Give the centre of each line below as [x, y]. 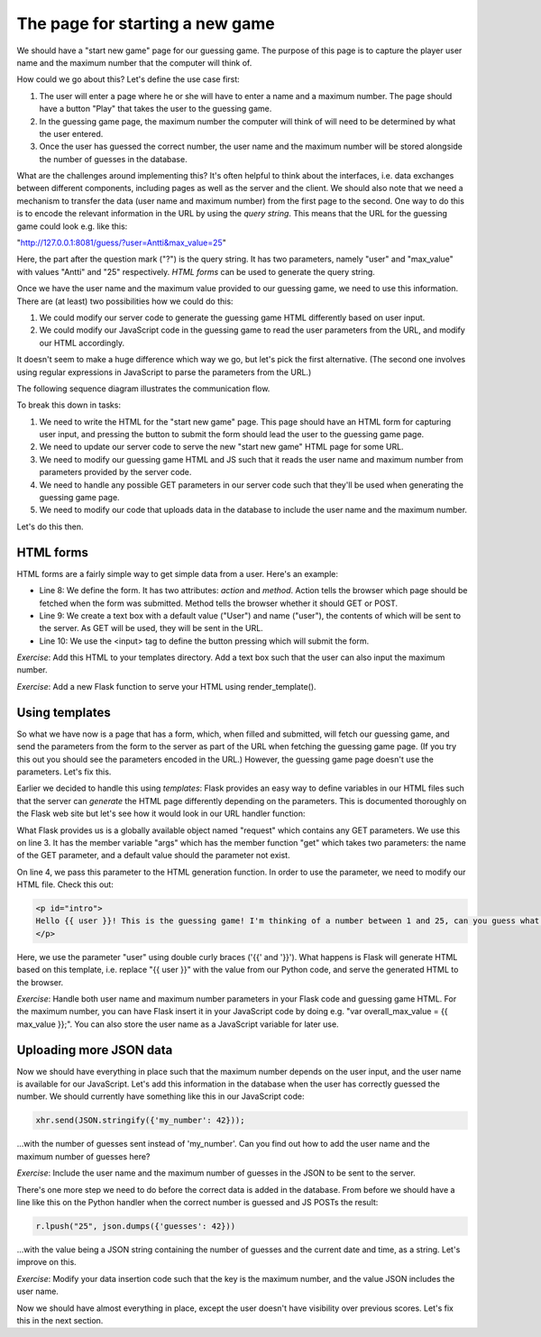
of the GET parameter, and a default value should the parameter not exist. [153, 856]
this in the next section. [60, 1320]
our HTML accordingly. [82, 343]
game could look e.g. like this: [72, 226]
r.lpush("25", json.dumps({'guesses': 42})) [136, 1226]
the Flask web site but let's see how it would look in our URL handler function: [161, 814]
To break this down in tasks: [69, 405]
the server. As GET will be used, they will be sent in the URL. [151, 628]
